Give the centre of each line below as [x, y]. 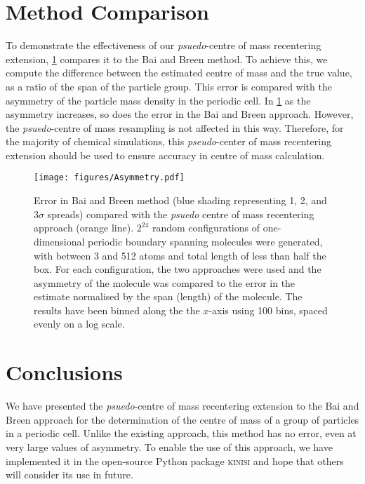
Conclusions [64, 372]
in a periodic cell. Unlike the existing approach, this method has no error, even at [181, 433]
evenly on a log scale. [79, 324]
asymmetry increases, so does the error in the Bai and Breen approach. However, [180, 114]
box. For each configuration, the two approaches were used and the [178, 269]
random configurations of [206, 228]
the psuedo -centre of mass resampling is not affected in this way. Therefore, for [175, 127]
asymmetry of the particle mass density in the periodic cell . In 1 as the [158, 100]
